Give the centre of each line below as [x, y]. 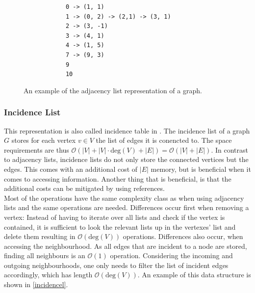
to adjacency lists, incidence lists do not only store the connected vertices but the [126, 159]
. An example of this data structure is [194, 275]
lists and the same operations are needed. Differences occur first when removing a [127, 207]
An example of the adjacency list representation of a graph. [113, 90]
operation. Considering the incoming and [171, 255]
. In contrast [229, 149]
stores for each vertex [44, 140]
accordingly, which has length [48, 275]
